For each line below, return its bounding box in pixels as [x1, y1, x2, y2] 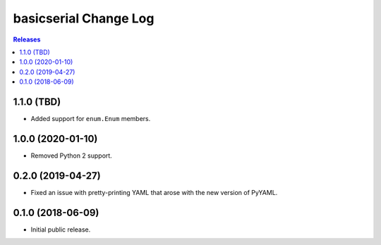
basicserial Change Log [13, 11, 155, 26]
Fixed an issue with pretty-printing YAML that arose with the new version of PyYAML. [30, 188, 278, 196]
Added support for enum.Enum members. [30, 115, 151, 123]
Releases [13, 35, 41, 44]
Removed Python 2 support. [30, 151, 112, 160]
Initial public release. [30, 225, 91, 234]
